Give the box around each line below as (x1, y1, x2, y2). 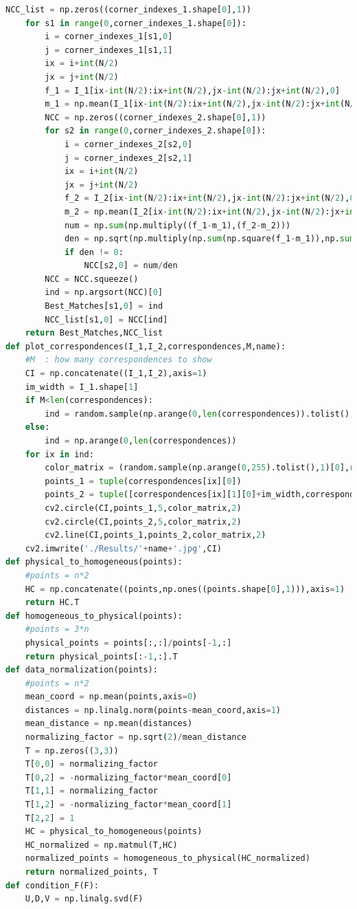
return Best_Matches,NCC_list (25, 328, 163, 338)
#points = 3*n (25, 624, 89, 635)
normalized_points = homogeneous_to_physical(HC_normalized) (25, 853, 310, 864)
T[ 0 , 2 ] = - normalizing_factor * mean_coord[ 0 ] (25, 772, 232, 782)
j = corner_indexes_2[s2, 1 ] (64, 153, 193, 163)
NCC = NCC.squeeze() (45, 274, 139, 284)
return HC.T (25, 598, 80, 608)
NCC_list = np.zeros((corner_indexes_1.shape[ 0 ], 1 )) (5, 5, 252, 14)
